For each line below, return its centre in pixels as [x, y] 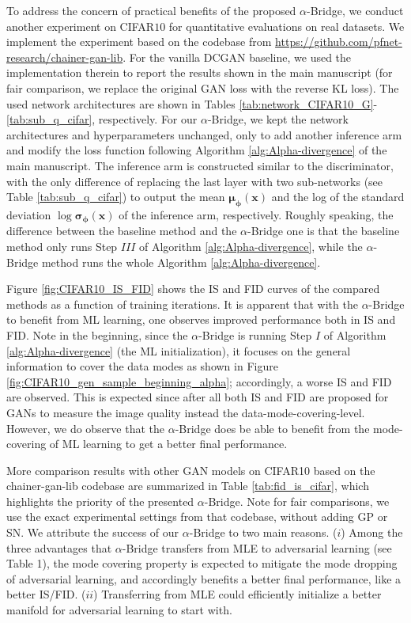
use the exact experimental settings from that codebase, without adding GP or [197, 517]
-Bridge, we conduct [355, 10]
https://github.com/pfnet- [339, 42]
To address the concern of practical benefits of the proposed [151, 10]
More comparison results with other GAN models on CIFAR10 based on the [191, 470]
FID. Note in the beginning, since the [97, 334]
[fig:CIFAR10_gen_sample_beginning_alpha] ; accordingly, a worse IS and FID [199, 381]
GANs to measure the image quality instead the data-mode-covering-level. [186, 412]
